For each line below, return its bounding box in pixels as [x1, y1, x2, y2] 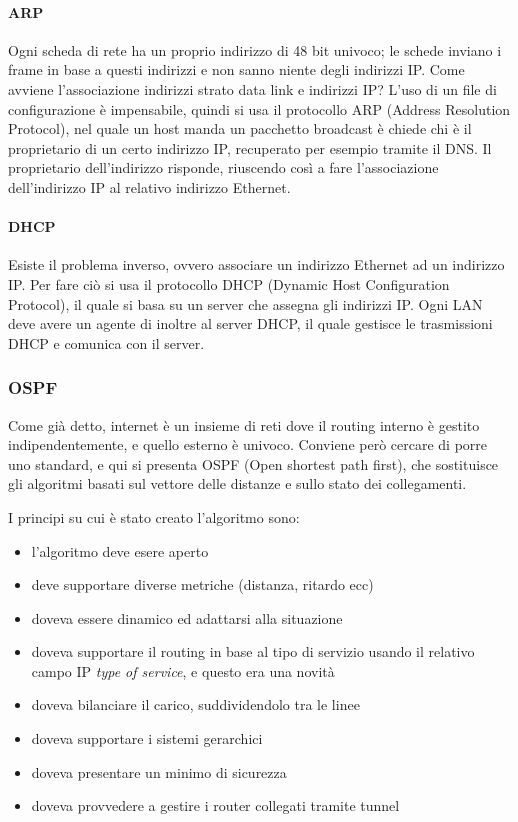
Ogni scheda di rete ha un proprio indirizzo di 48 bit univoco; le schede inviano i [8, 39, 502, 60]
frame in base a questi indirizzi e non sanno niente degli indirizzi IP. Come [8, 59, 465, 80]
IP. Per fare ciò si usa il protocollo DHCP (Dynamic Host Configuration [8, 273, 450, 294]
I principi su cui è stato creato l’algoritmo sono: [8, 506, 300, 527]
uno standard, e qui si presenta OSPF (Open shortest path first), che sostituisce [8, 453, 499, 474]
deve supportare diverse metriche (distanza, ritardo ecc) [31, 574, 374, 595]
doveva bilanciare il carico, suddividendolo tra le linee [31, 694, 360, 715]
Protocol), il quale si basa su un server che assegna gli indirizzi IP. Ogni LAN [8, 293, 483, 314]
